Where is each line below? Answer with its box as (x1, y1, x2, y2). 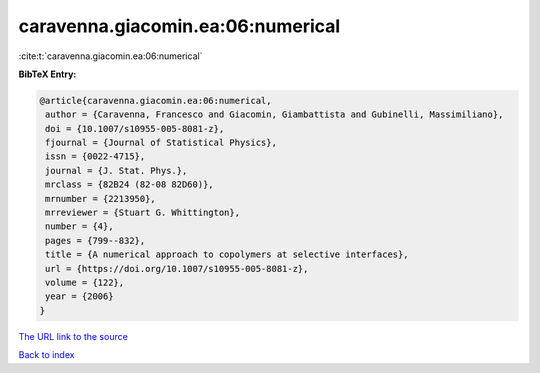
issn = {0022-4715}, (45, 151, 146, 162)
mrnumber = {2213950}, (45, 193, 157, 204)
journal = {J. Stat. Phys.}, (45, 165, 188, 176)
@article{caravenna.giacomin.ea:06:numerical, (39, 95, 272, 106)
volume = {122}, (45, 277, 125, 288)
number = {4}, (45, 221, 114, 232)
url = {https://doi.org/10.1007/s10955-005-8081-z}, (45, 263, 309, 274)
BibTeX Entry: (18, 68, 77, 80)
